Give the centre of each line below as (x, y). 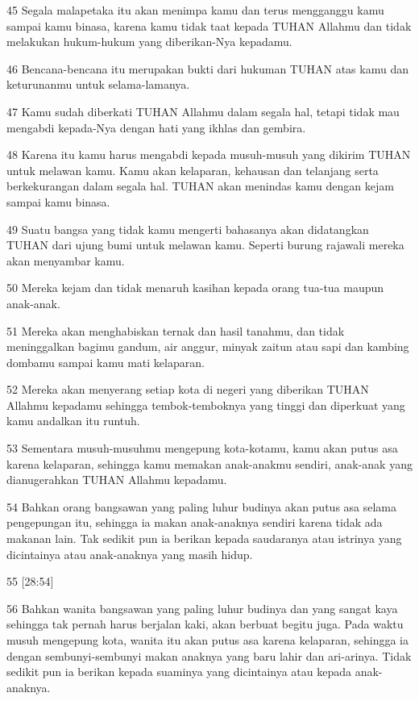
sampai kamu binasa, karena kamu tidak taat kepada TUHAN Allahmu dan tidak (209, 25)
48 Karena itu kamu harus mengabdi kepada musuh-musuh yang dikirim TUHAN (209, 154)
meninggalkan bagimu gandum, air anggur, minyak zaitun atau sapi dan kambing (208, 346)
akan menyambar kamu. (66, 260)
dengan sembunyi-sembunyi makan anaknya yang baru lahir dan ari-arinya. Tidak (209, 655)
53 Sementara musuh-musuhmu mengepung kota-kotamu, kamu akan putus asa (202, 448)
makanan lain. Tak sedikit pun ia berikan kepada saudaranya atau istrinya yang (204, 538)
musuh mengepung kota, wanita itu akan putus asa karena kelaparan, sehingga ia (207, 640)
